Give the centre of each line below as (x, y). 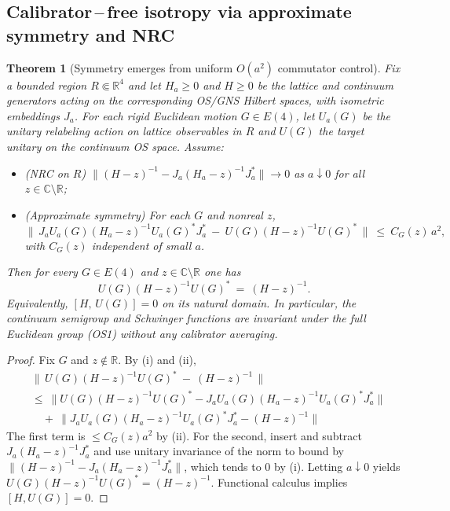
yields (386, 466)
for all (350, 173)
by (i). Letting (309, 466)
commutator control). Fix (339, 67)
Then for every (42, 272)
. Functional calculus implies (279, 482)
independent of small (141, 245)
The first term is (46, 435)
